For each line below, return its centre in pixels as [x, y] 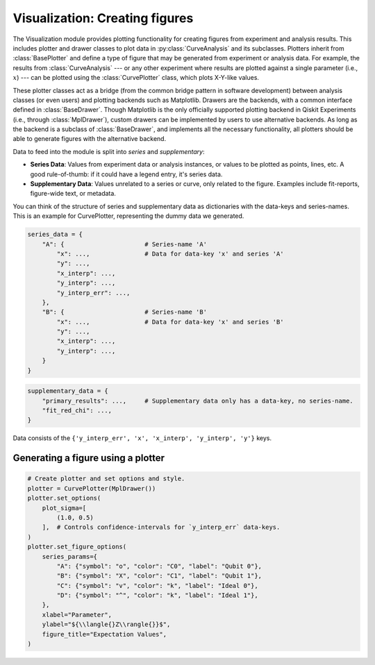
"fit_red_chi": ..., [77, 411]
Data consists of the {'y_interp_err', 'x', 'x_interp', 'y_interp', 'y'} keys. [142, 438]
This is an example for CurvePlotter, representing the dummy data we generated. [128, 216]
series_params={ [69, 556]
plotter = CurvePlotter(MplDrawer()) [92, 488]
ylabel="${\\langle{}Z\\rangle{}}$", [106, 624]
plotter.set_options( [64, 498]
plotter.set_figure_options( [77, 547]
